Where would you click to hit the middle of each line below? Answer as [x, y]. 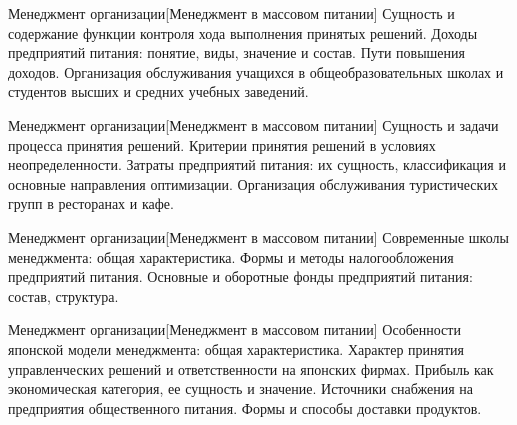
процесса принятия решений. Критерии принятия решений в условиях [222, 144]
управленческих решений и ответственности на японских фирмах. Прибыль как [251, 368]
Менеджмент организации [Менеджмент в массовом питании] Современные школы [258, 236]
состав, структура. [63, 295]
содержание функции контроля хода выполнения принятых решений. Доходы [243, 32]
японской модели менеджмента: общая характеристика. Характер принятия [236, 348]
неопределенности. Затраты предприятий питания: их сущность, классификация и [257, 164]
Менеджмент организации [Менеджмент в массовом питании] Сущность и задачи [253, 124]
